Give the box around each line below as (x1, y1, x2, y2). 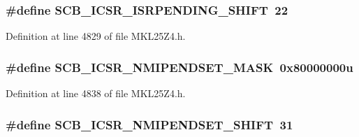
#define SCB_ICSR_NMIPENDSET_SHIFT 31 (6, 115, 293, 133)
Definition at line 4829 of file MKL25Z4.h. (6, 29, 186, 43)
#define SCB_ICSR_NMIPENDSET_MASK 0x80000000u (6, 58, 353, 75)
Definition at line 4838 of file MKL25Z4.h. (6, 86, 186, 101)
